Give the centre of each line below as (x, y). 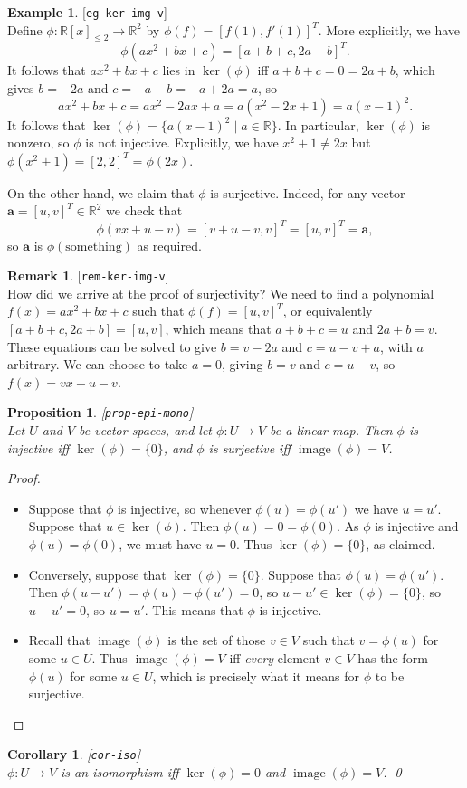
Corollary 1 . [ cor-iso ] (74, 754)
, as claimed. (400, 543)
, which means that (218, 328)
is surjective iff (249, 447)
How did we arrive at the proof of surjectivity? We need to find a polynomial (221, 293)
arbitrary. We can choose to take (98, 364)
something (94, 247)
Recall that (59, 640)
